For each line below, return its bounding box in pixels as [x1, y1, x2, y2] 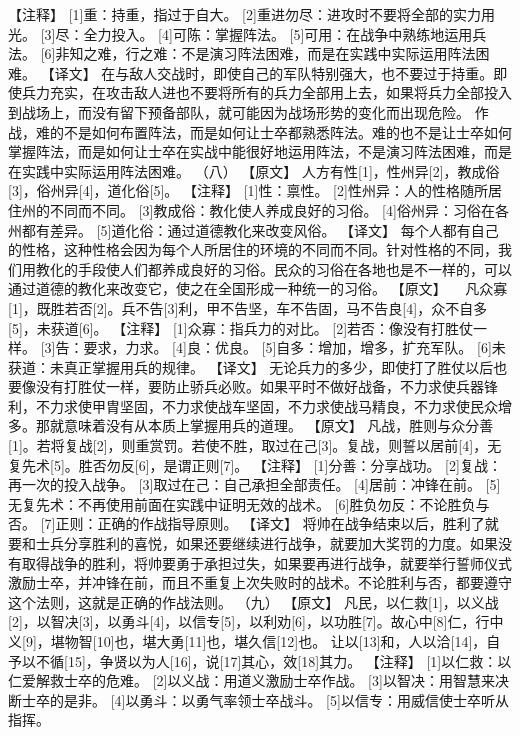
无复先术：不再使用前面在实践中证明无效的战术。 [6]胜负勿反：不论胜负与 [8, 493, 490, 514]
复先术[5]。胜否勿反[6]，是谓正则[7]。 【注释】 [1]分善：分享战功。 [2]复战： [8, 454, 502, 475]
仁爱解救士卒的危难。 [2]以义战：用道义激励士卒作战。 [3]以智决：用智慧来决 [8, 670, 509, 691]
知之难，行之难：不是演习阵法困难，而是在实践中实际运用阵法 [69, 43, 476, 64]
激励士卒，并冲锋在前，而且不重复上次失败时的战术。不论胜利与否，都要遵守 [8, 572, 512, 593]
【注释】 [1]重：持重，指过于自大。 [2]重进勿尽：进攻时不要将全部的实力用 [8, 4, 495, 24]
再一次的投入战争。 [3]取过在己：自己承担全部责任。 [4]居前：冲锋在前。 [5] [8, 474, 501, 495]
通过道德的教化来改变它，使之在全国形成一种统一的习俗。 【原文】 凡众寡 [8, 278, 508, 299]
